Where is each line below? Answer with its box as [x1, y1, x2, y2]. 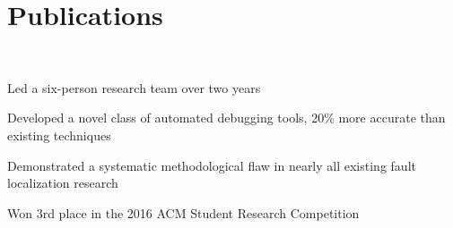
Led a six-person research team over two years [7, 78, 261, 97]
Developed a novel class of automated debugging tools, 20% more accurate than [7, 108, 446, 127]
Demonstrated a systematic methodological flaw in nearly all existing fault [7, 156, 416, 174]
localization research [7, 173, 118, 192]
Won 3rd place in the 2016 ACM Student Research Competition [7, 203, 360, 222]
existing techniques [7, 125, 111, 144]
